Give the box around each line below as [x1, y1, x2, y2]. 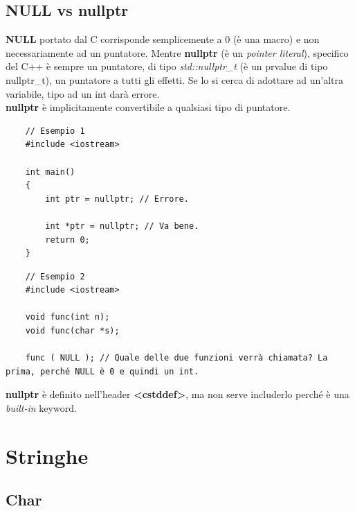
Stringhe [6, 441, 89, 469]
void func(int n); [25, 312, 110, 322]
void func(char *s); [25, 326, 120, 336]
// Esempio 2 [25, 271, 85, 282]
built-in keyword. [6, 401, 77, 415]
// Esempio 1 [25, 125, 85, 136]
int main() [25, 166, 75, 177]
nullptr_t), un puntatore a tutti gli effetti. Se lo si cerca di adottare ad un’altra [6, 72, 343, 87]
